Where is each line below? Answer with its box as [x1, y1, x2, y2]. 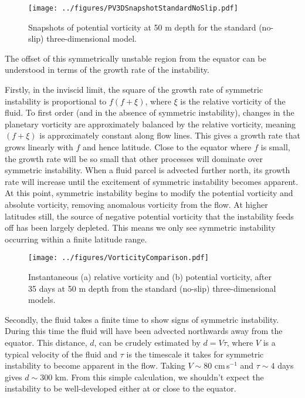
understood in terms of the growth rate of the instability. [5, 63, 209, 76]
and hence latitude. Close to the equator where [83, 141, 252, 153]
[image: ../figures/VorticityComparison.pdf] [28, 254, 209, 262]
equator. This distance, [5, 336, 87, 348]
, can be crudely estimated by [94, 336, 201, 348]
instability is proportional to [5, 95, 107, 107]
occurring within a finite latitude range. [5, 232, 147, 245]
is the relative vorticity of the [180, 95, 286, 107]
